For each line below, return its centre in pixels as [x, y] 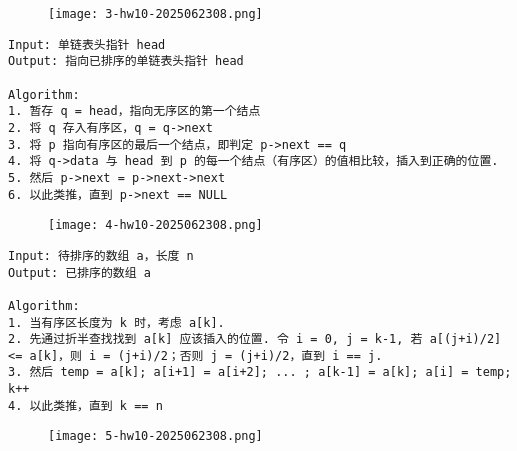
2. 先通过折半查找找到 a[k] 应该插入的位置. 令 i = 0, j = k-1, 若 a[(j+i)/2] [255, 339]
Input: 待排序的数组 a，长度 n [101, 255]
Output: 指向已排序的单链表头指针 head [126, 61]
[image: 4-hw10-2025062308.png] [155, 225]
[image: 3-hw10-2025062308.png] [155, 14]
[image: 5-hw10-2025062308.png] [155, 436]
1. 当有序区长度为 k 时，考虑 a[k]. [116, 322]
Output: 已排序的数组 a [79, 272]
